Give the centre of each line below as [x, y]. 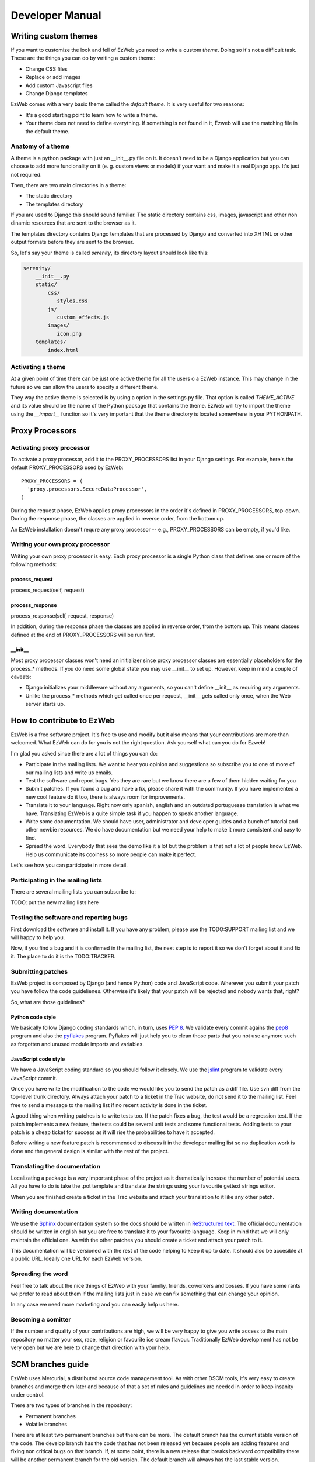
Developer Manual [56, 15]
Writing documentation [44, 1212]
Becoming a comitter [41, 1320]
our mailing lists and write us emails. [69, 773]
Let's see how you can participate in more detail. [69, 865]
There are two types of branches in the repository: [71, 1405]
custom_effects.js [83, 317]
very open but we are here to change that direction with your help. [90, 1347]
